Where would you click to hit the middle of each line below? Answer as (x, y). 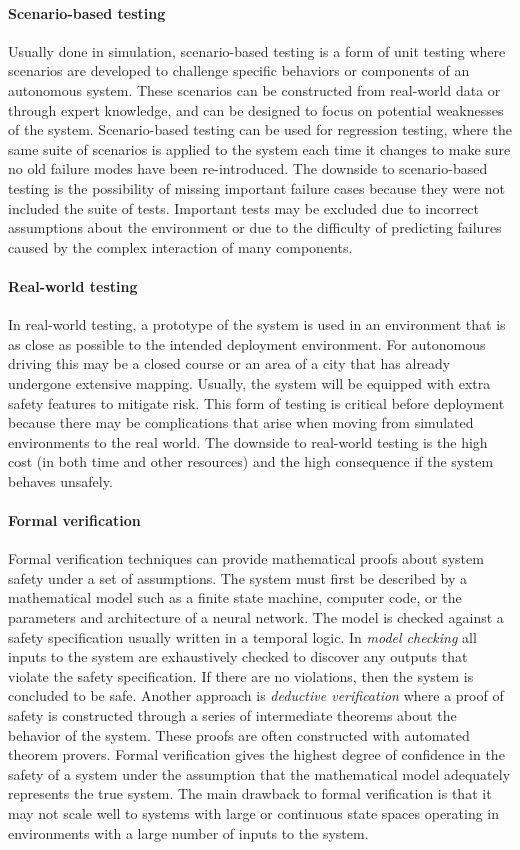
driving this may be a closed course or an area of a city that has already (229, 363)
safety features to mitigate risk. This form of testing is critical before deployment (256, 402)
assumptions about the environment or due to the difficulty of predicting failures (255, 227)
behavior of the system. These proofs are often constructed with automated (239, 734)
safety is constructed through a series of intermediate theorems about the (232, 715)
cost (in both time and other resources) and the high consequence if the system (251, 461)
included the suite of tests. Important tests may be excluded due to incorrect (244, 207)
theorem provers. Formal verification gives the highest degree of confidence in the (256, 754)
